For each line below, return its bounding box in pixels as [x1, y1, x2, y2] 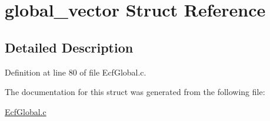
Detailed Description [5, 38, 134, 56]
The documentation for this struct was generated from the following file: [5, 86, 265, 98]
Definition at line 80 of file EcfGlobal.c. [5, 66, 146, 78]
